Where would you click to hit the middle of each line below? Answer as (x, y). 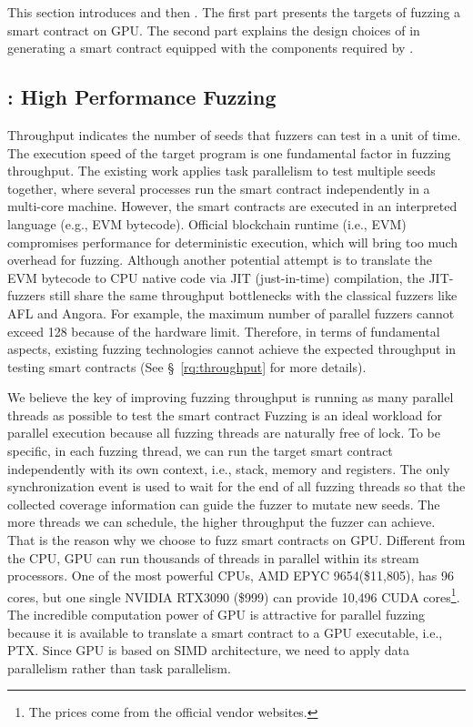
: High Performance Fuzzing (142, 97)
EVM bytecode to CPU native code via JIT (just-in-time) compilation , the (216, 277)
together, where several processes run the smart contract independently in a (219, 188)
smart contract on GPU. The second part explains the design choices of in (214, 30)
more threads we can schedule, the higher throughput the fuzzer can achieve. (221, 522)
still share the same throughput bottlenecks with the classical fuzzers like (253, 295)
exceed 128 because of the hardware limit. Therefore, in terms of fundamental (224, 331)
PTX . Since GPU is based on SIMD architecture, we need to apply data (208, 650)
